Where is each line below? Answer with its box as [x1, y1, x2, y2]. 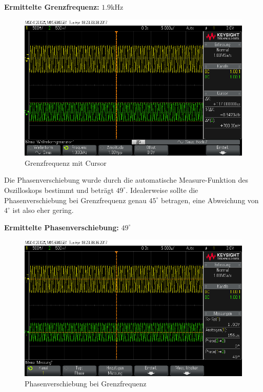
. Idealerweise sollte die [126, 184, 198, 195]
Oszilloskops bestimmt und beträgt [4, 184, 114, 195]
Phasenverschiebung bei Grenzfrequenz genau [4, 194, 147, 205]
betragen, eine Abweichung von [161, 194, 259, 205]
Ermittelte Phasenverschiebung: [4, 222, 119, 232]
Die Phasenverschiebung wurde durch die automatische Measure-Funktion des [4, 175, 248, 185]
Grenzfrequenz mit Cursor [25, 157, 107, 168]
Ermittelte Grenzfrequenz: [4, 2, 99, 12]
